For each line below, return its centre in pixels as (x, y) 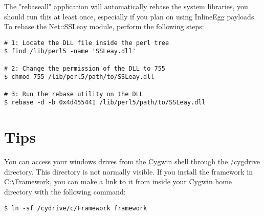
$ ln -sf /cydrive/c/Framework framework (76, 208)
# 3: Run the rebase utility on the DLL (74, 94)
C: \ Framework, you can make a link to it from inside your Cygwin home (118, 181)
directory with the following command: (65, 191)
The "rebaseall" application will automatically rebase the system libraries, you (126, 6)
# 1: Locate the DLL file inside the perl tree (87, 43)
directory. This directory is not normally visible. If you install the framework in (128, 171)
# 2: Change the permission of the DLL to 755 (85, 68)
